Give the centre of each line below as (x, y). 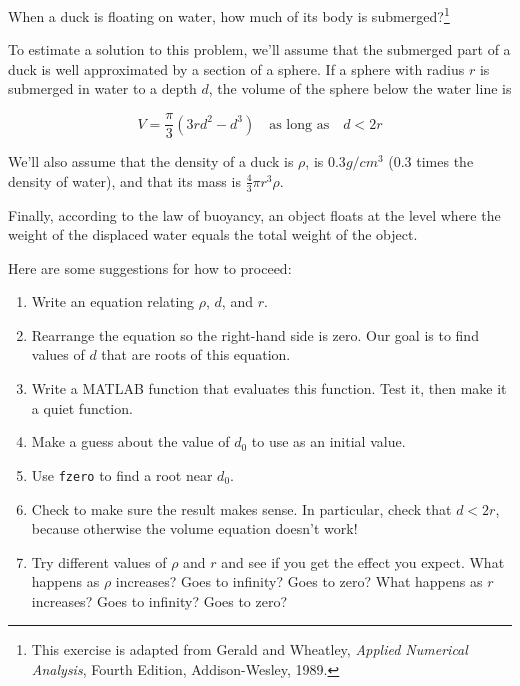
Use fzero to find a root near (122, 474)
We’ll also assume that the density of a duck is (151, 161)
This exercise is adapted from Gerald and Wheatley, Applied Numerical (249, 649)
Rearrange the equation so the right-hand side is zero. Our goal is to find (255, 334)
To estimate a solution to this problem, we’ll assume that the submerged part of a (259, 49)
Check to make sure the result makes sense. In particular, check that (241, 508)
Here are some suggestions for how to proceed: (150, 267)
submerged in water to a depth (102, 88)
